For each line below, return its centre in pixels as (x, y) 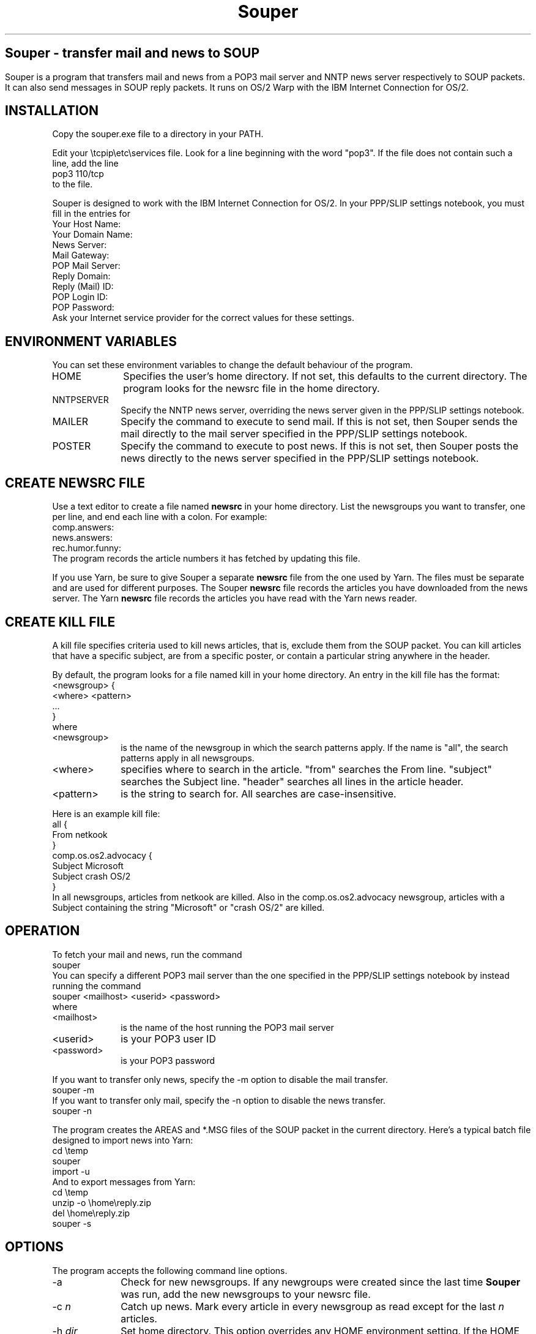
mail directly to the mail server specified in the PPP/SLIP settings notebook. (294, 434)
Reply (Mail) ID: (83, 287)
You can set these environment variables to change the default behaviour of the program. (233, 365)
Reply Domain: (81, 276)
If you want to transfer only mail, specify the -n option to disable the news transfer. (219, 1100)
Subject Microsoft (88, 865)
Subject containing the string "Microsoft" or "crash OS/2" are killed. (188, 907)
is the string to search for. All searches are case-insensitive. (259, 793)
